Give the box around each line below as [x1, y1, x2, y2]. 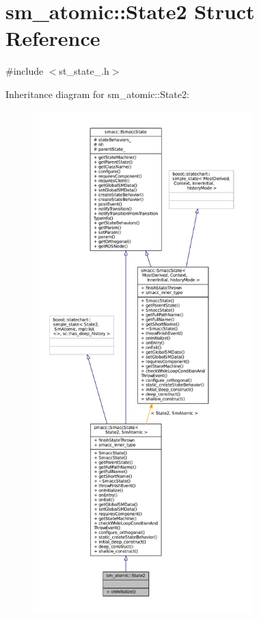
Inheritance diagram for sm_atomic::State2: [5, 86, 189, 101]
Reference [5, 24, 100, 52]
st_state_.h [59, 64, 109, 78]
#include [5, 64, 44, 78]
